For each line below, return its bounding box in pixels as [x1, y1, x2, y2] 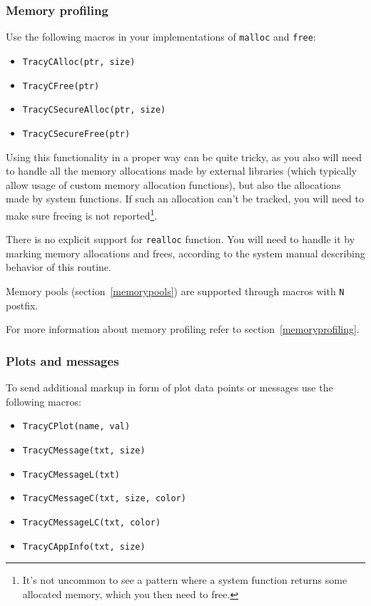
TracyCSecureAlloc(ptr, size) [22, 105, 166, 115]
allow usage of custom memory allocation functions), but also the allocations [6, 177, 341, 192]
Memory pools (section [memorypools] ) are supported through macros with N [6, 283, 345, 298]
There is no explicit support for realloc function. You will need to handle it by [6, 232, 355, 247]
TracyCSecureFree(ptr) [22, 128, 131, 139]
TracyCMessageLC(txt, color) [22, 517, 161, 528]
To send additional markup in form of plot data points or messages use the [6, 380, 333, 395]
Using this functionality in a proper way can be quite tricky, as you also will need [6, 149, 362, 164]
